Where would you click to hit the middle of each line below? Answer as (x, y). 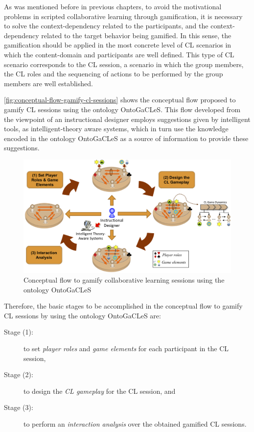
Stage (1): (19, 332)
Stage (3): (19, 407)
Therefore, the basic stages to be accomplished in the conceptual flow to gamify (123, 306)
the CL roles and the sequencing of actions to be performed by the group (114, 74)
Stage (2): (19, 374)
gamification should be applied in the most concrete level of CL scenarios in (118, 45)
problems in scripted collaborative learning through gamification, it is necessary (123, 16)
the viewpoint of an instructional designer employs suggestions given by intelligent (127, 119)
